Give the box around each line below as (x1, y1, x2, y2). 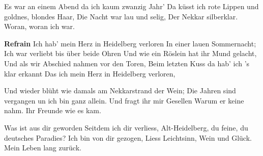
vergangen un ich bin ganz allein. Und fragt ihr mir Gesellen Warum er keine (4, 95, 244, 106)
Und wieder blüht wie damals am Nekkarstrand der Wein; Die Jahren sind (4, 85, 236, 96)
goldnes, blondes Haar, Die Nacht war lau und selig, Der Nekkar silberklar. (4, 11, 238, 21)
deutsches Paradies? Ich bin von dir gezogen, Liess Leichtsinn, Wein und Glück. (4, 132, 252, 143)
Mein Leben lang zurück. (4, 142, 81, 153)
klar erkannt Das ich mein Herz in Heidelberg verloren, (4, 68, 176, 79)
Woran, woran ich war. (4, 21, 75, 32)
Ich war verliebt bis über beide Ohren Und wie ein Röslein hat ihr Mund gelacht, (4, 48, 257, 59)
